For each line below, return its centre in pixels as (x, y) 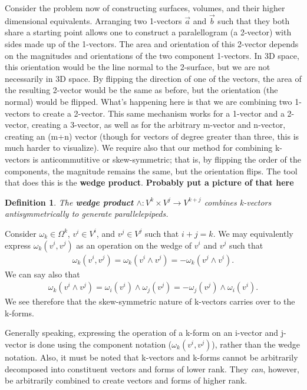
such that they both (254, 20)
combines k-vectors (238, 202)
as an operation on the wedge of (134, 245)
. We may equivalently (253, 233)
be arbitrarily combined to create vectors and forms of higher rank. (126, 380)
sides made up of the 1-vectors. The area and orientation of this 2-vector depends (152, 44)
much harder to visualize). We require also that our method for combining (139, 148)
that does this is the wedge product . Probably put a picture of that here (149, 182)
